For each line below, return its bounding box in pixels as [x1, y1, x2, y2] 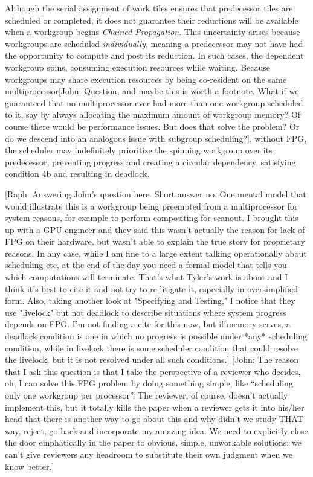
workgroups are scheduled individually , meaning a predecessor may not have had [5, 37, 303, 50]
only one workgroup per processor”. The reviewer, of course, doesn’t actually [5, 389, 288, 401]
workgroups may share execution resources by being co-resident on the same [5, 72, 287, 85]
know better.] [5, 459, 54, 472]
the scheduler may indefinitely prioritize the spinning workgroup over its [5, 144, 273, 156]
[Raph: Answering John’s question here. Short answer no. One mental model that [5, 187, 306, 200]
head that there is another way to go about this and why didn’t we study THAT [5, 412, 303, 425]
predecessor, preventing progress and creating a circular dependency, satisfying [5, 155, 296, 168]
